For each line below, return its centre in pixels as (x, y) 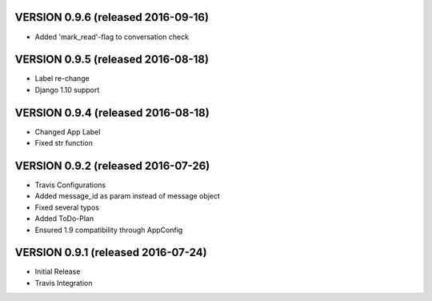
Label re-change (62, 78)
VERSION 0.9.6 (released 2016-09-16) (112, 17)
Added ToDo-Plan (64, 219)
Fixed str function (64, 143)
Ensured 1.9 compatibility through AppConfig (109, 230)
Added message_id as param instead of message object (127, 196)
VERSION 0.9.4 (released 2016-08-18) (112, 112)
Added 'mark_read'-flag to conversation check (112, 37)
